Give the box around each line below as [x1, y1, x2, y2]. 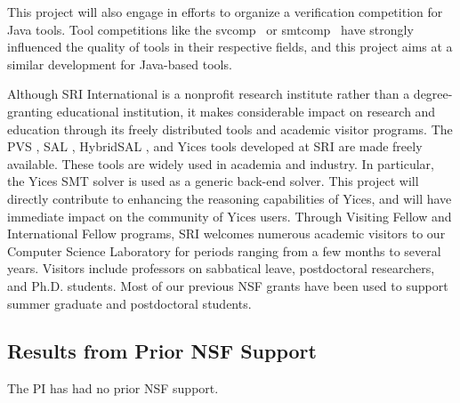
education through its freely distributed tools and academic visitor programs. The [7, 119, 453, 138]
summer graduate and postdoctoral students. [7, 294, 252, 312]
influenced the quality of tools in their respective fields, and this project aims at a [7, 37, 453, 56]
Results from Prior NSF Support [7, 337, 317, 365]
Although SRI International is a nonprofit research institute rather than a [7, 85, 410, 103]
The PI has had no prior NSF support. [7, 379, 219, 398]
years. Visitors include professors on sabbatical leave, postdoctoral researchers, [7, 259, 435, 278]
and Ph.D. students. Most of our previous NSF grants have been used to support [7, 276, 448, 294]
